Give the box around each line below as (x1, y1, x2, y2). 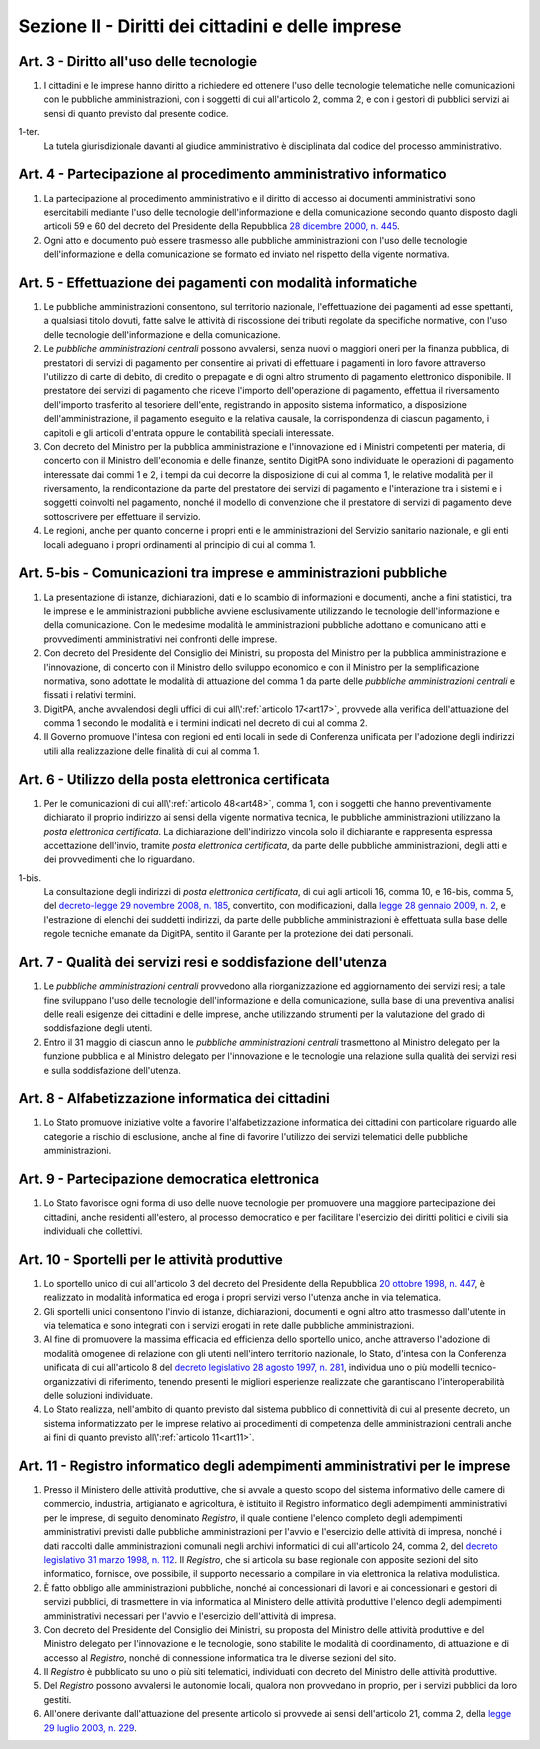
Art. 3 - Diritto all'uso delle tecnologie (18, 53, 258, 70)
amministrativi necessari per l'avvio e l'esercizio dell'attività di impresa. (43, 1610, 337, 1622)
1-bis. (18, 871, 42, 884)
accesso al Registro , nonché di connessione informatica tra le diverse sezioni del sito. (43, 1651, 397, 1664)
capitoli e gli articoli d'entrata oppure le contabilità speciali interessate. (43, 426, 335, 439)
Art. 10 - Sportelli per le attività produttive (18, 1251, 284, 1268)
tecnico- (461, 1361, 497, 1374)
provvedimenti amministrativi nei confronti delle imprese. (43, 633, 278, 645)
